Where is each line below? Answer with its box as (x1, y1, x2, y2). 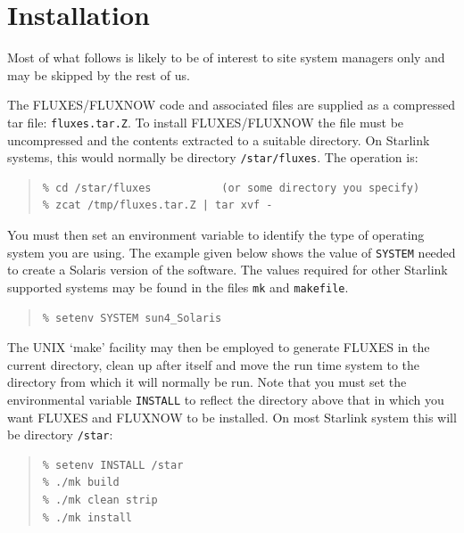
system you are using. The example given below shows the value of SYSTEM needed (7, 242, 456, 261)
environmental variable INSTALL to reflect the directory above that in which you (7, 389, 444, 408)
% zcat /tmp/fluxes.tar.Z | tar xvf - (42, 199, 273, 212)
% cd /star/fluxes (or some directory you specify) (42, 181, 420, 194)
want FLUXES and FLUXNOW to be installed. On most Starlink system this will (7, 407, 457, 426)
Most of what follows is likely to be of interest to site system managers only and (7, 48, 445, 67)
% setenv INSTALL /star (42, 458, 184, 471)
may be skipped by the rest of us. (7, 65, 190, 84)
